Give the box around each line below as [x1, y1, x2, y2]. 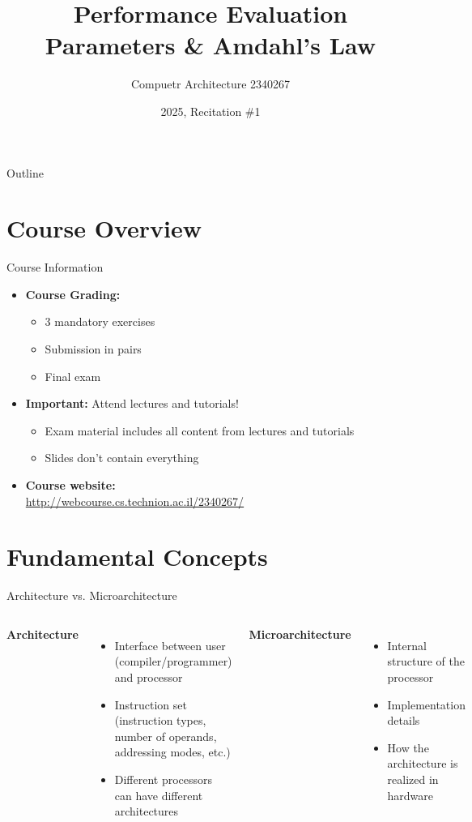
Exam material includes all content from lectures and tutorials [45, 422, 355, 439]
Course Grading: [25, 285, 121, 302]
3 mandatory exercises [45, 313, 155, 330]
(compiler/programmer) [114, 653, 232, 670]
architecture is [387, 755, 458, 772]
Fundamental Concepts [6, 540, 268, 573]
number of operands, [114, 727, 217, 744]
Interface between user [114, 636, 226, 653]
